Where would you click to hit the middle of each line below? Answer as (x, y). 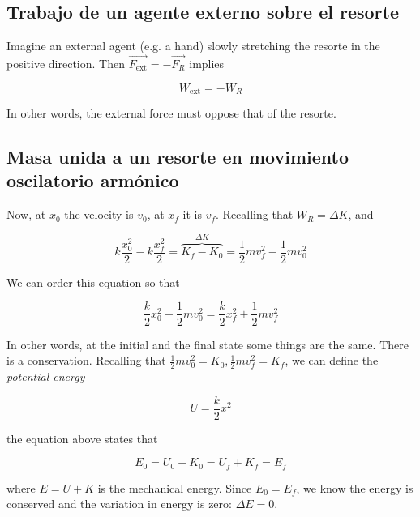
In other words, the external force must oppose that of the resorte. (171, 113)
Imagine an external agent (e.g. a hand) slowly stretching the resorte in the (193, 46)
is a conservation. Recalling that (86, 360)
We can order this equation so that (93, 282)
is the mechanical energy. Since (175, 487)
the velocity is (99, 214)
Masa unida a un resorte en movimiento (178, 157)
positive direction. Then (66, 64)
